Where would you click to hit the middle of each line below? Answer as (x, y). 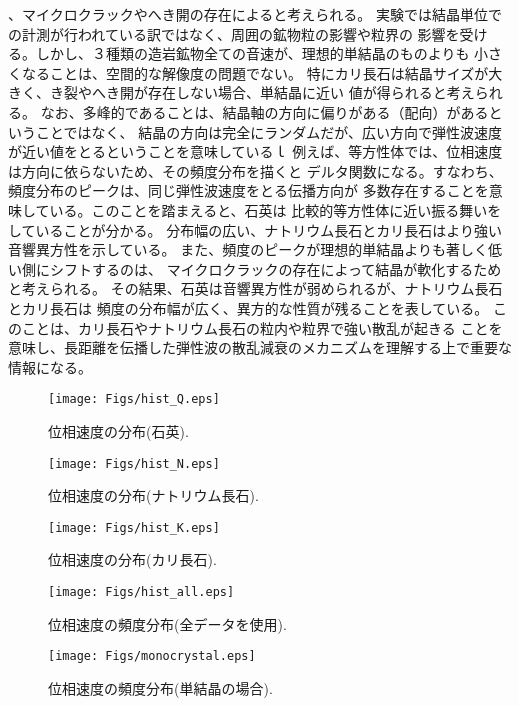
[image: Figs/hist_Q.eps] (134, 399)
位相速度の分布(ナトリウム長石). (153, 495)
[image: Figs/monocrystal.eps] (152, 656)
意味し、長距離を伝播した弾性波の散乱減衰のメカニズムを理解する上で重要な (260, 347)
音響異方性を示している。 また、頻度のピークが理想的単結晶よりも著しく (248, 249)
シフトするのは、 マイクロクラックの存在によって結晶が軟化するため (275, 268)
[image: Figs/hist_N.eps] (134, 463)
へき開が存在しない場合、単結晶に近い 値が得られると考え (283, 92)
